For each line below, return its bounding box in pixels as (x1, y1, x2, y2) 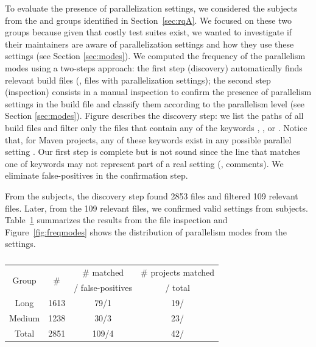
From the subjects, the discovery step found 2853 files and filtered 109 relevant (5, 189, 298, 202)
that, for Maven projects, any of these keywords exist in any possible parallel (5, 133, 292, 146)
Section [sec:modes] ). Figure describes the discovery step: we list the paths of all (5, 109, 304, 122)
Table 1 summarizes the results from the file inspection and (5, 213, 228, 226)
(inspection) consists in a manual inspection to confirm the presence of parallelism (5, 85, 312, 98)
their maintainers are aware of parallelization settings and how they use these (5, 37, 294, 50)
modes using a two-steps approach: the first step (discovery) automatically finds (5, 61, 303, 74)
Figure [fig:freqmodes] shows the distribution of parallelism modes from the (5, 225, 287, 238)
